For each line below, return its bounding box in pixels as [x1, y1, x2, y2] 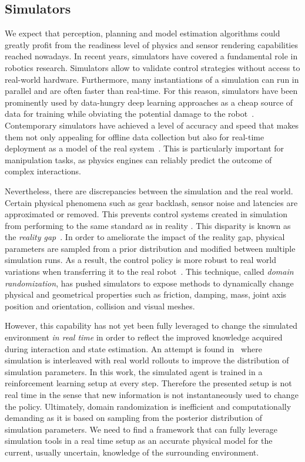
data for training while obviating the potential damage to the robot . [5, 107, 254, 120]
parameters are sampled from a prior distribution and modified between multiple [5, 242, 296, 254]
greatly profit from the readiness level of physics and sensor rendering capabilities [5, 38, 298, 50]
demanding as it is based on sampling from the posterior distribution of [5, 412, 263, 424]
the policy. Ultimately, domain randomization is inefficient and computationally [5, 400, 291, 412]
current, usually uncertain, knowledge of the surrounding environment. [5, 446, 259, 458]
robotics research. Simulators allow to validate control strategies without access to [5, 61, 300, 73]
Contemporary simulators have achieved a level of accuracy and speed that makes [5, 119, 299, 131]
